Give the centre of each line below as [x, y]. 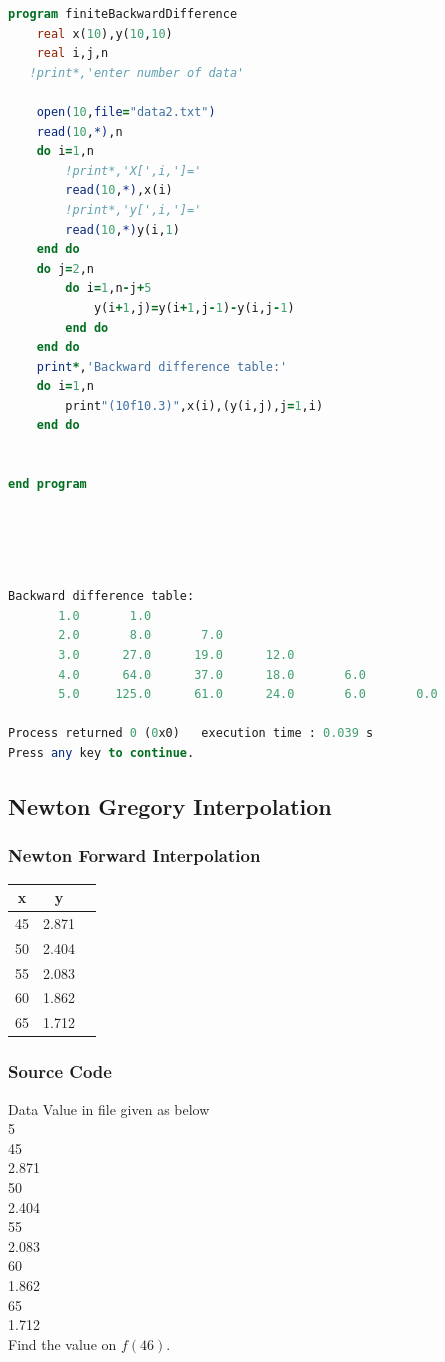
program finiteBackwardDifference [123, 14]
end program [47, 484]
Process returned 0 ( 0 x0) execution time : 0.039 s [191, 733]
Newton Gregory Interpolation [170, 805]
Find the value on [62, 1343]
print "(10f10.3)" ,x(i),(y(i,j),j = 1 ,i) [194, 405]
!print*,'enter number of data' [137, 72]
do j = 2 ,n [65, 268]
